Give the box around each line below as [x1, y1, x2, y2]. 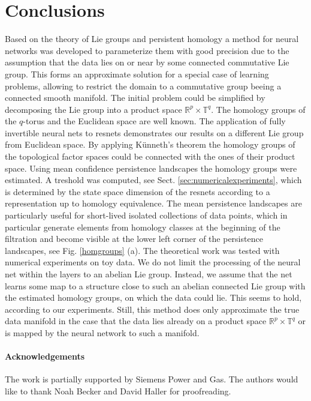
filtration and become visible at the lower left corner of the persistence [5, 232, 263, 245]
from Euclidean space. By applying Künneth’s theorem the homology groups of [5, 138, 295, 151]
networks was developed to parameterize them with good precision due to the [5, 44, 289, 56]
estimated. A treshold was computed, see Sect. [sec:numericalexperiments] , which [5, 173, 302, 186]
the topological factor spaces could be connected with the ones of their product [5, 150, 295, 163]
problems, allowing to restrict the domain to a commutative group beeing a [5, 79, 282, 92]
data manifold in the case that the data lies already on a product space [5, 315, 267, 327]
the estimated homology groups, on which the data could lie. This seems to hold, [5, 291, 302, 304]
